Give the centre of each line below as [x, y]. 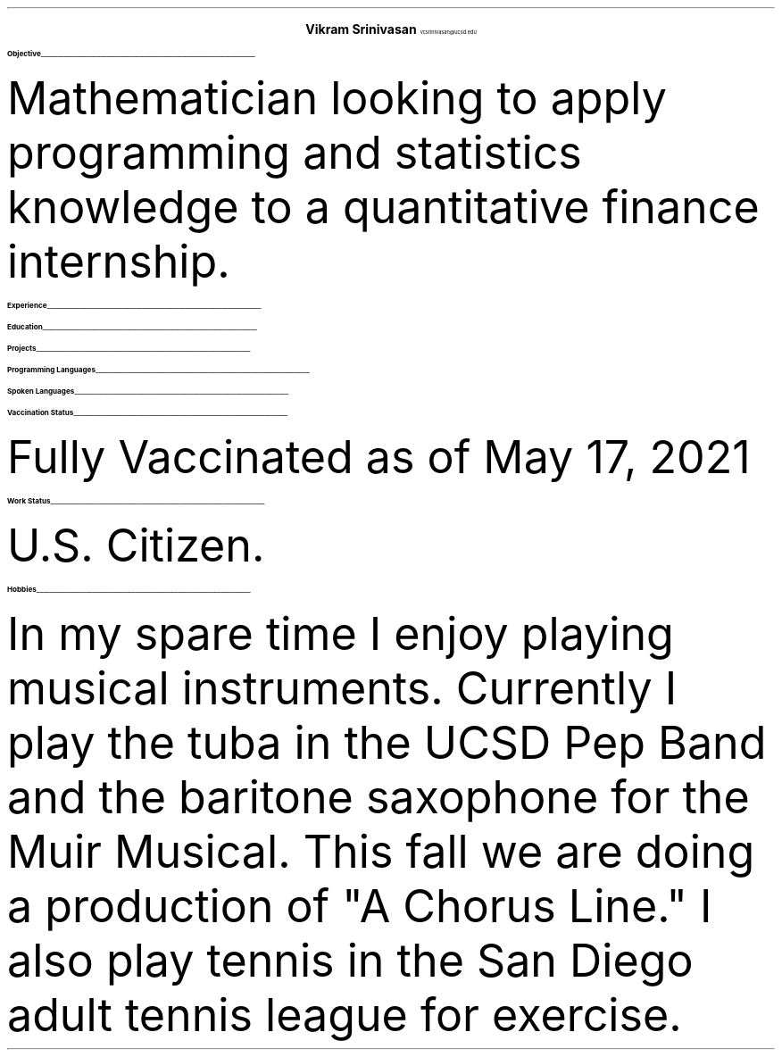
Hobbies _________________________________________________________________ [129, 589]
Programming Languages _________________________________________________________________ [158, 370]
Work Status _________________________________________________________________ [136, 501]
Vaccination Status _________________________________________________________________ [148, 412]
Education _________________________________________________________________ [132, 327]
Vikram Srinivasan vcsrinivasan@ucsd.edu [391, 29]
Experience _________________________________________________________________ [134, 305]
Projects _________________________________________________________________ [129, 348]
